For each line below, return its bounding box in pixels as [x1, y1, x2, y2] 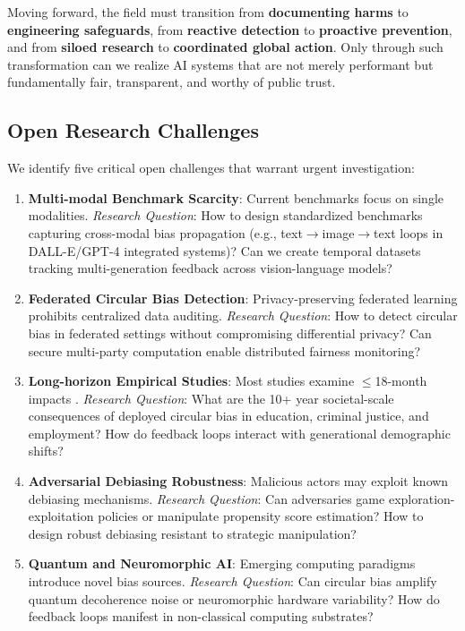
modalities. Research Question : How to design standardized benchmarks [28, 206, 423, 225]
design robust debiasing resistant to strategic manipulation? [28, 524, 357, 542]
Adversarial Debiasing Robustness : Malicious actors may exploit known [28, 472, 449, 490]
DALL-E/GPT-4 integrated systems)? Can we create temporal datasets [28, 241, 421, 260]
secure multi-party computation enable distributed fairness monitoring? [28, 341, 421, 360]
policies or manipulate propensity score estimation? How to [98, 507, 424, 525]
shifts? [28, 441, 64, 460]
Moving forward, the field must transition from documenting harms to [7, 3, 409, 21]
